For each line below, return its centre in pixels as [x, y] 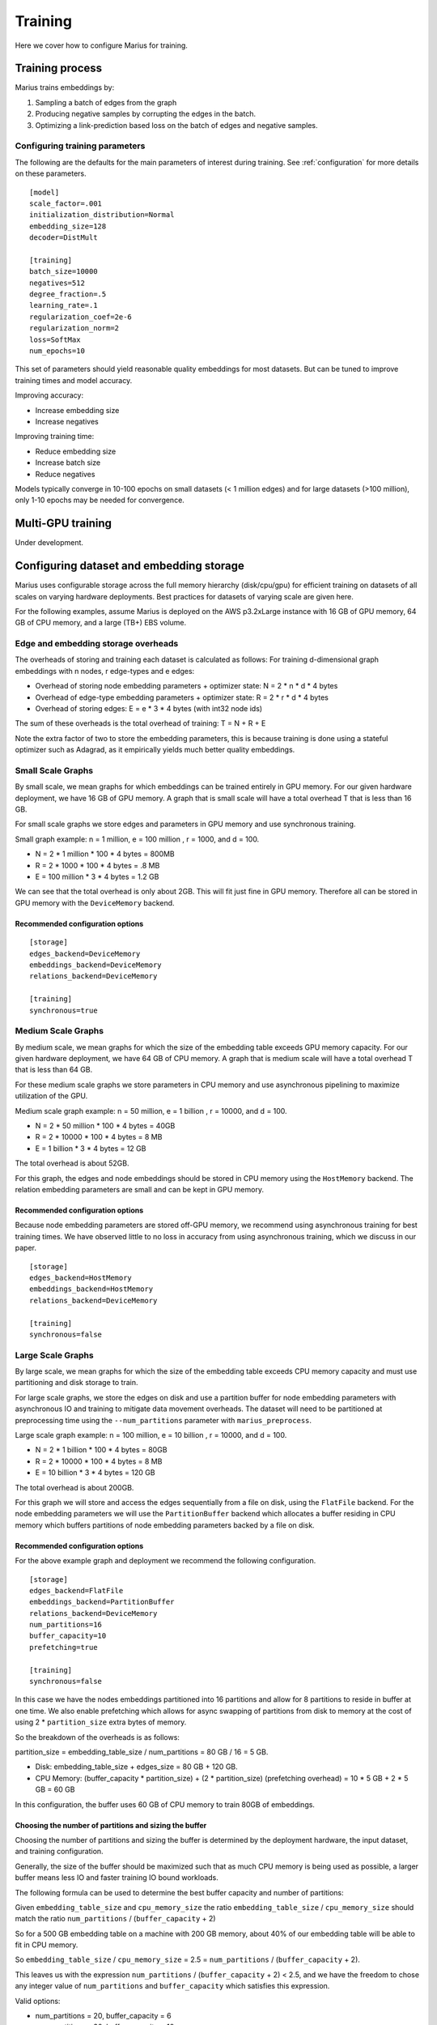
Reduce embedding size [76, 451]
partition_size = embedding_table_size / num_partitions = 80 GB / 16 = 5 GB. [142, 1752]
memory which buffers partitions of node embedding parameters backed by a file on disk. [165, 1525]
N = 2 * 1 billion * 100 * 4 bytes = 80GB [101, 1450]
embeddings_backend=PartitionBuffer [102, 1602]
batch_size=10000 [64, 272]
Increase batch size [68, 463]
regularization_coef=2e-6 [81, 317]
